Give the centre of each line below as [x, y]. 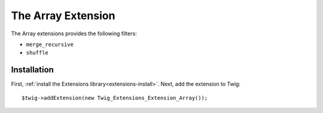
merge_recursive [50, 44]
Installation [32, 70]
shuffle [37, 53]
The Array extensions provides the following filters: [74, 33]
